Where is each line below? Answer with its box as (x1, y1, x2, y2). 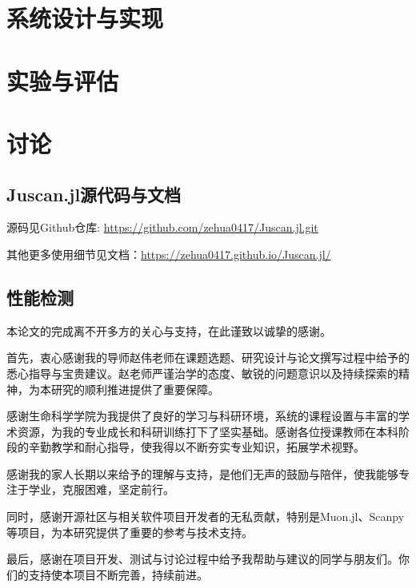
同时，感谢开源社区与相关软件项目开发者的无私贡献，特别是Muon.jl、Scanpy (6, 508, 405, 525)
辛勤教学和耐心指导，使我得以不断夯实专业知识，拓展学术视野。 (28, 439, 365, 455)
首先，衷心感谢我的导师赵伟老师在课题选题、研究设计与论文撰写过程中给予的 (6, 349, 410, 366)
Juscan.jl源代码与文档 (6, 181, 182, 206)
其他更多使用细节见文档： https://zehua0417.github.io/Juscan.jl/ (6, 245, 331, 262)
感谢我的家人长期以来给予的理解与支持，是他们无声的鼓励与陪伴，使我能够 (6, 465, 398, 482)
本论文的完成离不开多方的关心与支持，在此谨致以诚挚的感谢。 (6, 322, 331, 339)
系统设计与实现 (6, 2, 164, 34)
